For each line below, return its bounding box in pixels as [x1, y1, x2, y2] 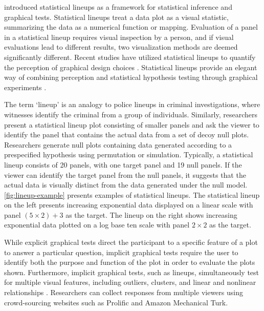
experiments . [4, 81, 47, 92]
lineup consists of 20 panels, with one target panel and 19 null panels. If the [4, 159, 242, 170]
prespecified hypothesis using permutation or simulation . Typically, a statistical [4, 149, 253, 160]
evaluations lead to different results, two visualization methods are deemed [4, 42, 238, 52]
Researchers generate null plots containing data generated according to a [4, 139, 232, 150]
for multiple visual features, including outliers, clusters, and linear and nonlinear [4, 277, 256, 287]
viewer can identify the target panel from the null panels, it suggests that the [4, 169, 246, 180]
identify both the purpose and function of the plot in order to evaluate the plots [4, 257, 255, 267]
